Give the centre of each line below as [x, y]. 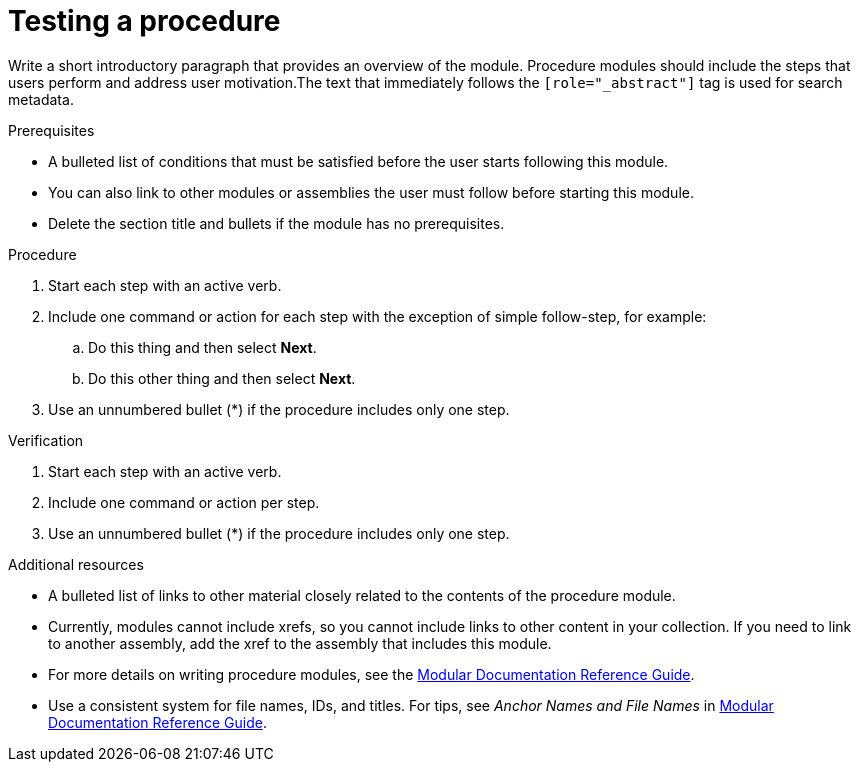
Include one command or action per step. [184, 502]
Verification [46, 440]
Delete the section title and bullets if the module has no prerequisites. [276, 223]
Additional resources [76, 564]
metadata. [41, 99]
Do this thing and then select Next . [202, 347]
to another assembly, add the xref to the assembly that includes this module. [300, 643]
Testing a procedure [144, 21]
